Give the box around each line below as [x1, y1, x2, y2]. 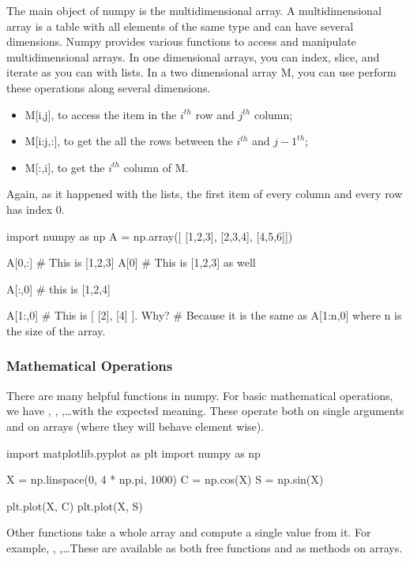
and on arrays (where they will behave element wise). [6, 417, 265, 434]
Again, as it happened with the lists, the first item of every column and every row [6, 185, 403, 202]
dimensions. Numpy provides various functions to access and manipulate [6, 33, 356, 50]
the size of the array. [6, 322, 106, 338]
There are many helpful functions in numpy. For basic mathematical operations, [6, 387, 393, 403]
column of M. [123, 159, 189, 175]
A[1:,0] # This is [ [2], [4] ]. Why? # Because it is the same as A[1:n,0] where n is [6, 307, 402, 324]
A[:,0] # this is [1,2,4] [6, 280, 111, 297]
